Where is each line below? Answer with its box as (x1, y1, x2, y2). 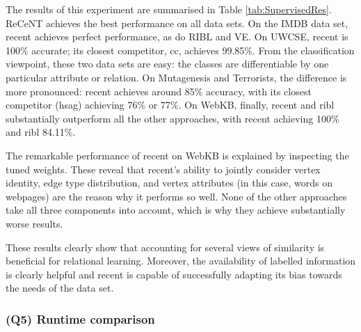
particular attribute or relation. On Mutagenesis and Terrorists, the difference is (6, 70, 347, 84)
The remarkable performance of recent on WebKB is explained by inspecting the (6, 148, 349, 162)
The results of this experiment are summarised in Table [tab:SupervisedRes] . (6, 2, 332, 16)
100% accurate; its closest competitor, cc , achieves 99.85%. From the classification (6, 42, 355, 57)
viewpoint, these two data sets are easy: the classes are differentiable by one (6, 56, 329, 71)
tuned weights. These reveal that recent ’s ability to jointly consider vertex (6, 161, 321, 176)
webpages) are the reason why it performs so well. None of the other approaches (6, 189, 347, 203)
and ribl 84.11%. (6, 125, 76, 139)
